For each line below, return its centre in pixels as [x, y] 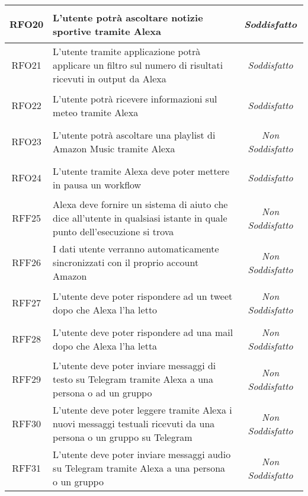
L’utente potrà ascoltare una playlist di [134, 135]
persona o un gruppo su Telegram [123, 437]
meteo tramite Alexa [96, 112]
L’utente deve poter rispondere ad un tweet [143, 296]
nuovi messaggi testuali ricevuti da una [134, 423]
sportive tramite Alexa [107, 31]
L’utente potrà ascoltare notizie [128, 17]
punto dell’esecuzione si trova [113, 231]
